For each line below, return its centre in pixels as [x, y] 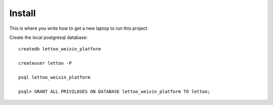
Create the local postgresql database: [49, 37]
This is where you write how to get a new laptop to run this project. [79, 28]
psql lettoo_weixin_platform [54, 77]
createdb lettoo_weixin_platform [60, 49]
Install [22, 13]
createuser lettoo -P [45, 63]
